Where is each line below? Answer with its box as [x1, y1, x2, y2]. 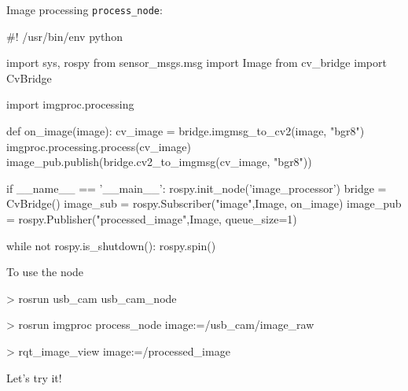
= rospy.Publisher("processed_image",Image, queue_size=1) [6, 211, 297, 227]
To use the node [6, 264, 84, 280]
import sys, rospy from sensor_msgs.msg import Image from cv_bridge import [6, 54, 387, 71]
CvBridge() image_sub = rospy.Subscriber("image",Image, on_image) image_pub [6, 195, 402, 212]
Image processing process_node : [6, 2, 163, 17]
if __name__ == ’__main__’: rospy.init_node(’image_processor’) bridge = [6, 179, 387, 196]
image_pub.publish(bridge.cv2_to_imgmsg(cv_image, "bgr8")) [6, 153, 312, 170]
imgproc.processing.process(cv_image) [6, 138, 191, 154]
